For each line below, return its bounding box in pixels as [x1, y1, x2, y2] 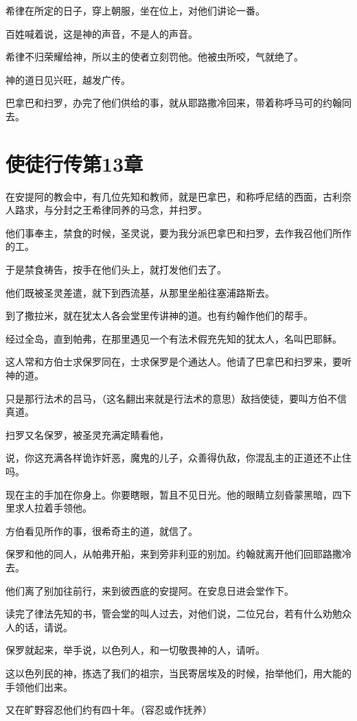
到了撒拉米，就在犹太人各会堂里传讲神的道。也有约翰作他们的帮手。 [5, 308, 313, 323]
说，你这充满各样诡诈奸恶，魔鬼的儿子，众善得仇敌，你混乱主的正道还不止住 [5, 450, 352, 465]
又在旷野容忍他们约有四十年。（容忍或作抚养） [5, 702, 212, 717]
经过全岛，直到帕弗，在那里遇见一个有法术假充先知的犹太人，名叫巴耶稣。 [5, 331, 342, 345]
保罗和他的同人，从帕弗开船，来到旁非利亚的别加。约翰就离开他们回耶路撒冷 [5, 547, 352, 561]
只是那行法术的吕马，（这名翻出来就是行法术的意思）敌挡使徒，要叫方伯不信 [5, 391, 347, 405]
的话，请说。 [14, 619, 73, 634]
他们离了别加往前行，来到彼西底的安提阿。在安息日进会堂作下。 [5, 583, 294, 597]
